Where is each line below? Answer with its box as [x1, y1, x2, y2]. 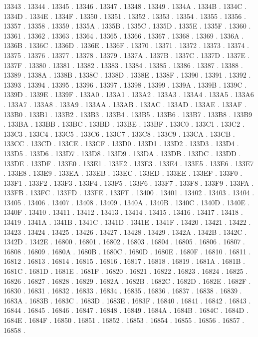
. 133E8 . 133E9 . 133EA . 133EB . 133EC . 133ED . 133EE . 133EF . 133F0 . [3, 168, 243, 178]
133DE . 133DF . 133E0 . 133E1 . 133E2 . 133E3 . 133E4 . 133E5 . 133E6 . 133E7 [3, 158, 254, 168]
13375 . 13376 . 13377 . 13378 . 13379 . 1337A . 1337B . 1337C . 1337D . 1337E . [3, 50, 250, 60]
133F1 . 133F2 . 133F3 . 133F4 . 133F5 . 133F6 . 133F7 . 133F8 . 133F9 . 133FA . [3, 177, 254, 188]
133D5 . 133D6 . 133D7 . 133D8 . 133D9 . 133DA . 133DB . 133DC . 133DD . [3, 148, 241, 158]
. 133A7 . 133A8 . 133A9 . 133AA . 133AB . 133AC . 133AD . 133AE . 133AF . [3, 99, 247, 109]
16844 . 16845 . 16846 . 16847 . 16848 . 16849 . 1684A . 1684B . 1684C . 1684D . [3, 305, 249, 315]
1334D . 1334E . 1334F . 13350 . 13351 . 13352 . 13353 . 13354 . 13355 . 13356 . [3, 11, 246, 21]
